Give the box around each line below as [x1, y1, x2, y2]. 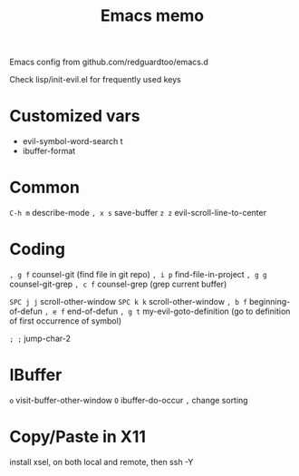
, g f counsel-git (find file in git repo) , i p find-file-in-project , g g [9, 269, 267, 279]
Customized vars [9, 106, 140, 127]
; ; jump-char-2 [9, 333, 71, 344]
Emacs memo [100, 5, 205, 26]
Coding [9, 239, 66, 259]
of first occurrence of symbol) [9, 316, 122, 326]
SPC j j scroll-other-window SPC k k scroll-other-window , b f [9, 296, 247, 306]
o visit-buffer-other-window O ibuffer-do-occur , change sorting [9, 394, 248, 405]
